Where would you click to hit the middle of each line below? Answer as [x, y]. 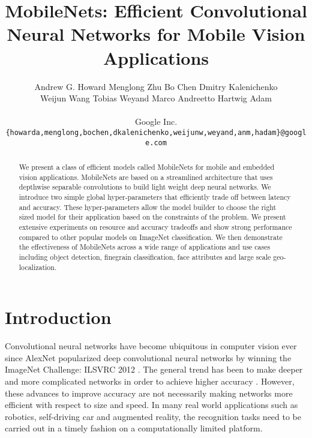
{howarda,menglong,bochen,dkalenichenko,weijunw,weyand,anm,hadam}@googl [156, 132]
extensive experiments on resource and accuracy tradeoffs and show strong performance [155, 226]
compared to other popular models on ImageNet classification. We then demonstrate [151, 237]
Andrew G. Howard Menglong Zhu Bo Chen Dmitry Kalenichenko [156, 86]
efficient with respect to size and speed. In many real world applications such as [151, 405]
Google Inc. [156, 121]
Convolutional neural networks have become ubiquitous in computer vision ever [151, 346]
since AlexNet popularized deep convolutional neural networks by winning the [148, 357]
